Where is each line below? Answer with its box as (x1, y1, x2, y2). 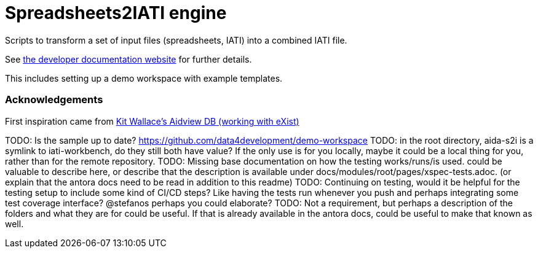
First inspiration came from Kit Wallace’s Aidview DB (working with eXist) (5, 115, 299, 126)
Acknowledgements (5, 93, 103, 106)
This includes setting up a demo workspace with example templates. (5, 72, 283, 84)
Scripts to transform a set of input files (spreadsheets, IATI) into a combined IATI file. (5, 34, 347, 45)
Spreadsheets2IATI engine (5, 2, 227, 23)
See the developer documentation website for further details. (5, 53, 252, 64)
